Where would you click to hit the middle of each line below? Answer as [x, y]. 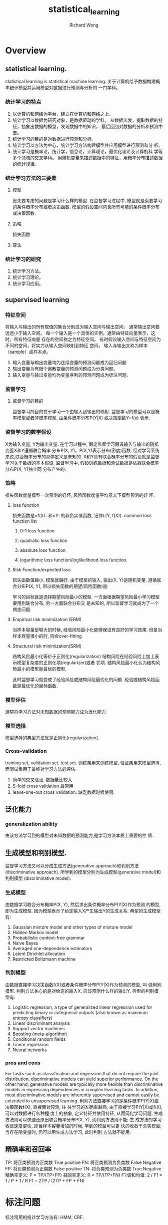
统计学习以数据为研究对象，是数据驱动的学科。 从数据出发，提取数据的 [85, 120]
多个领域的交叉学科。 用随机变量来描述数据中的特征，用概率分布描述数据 [87, 158]
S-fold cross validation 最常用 [43, 786]
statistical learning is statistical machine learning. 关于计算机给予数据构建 [80, 82]
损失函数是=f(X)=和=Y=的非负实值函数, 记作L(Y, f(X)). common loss [82, 515]
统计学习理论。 [28, 277]
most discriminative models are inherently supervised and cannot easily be [82, 1095]
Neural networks [29, 1050]
